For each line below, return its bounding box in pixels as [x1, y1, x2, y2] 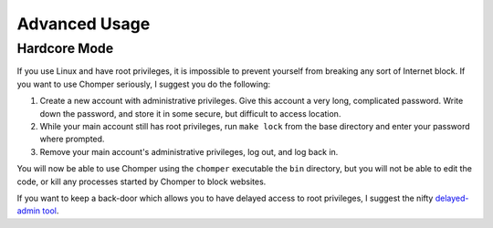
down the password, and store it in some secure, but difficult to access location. [39, 108, 341, 119]
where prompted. [39, 133, 105, 145]
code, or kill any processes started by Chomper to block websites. [16, 176, 267, 187]
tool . [42, 205, 59, 216]
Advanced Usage [16, 14, 151, 34]
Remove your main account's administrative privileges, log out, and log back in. [39, 146, 339, 157]
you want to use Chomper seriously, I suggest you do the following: [16, 78, 271, 89]
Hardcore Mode [16, 40, 114, 57]
